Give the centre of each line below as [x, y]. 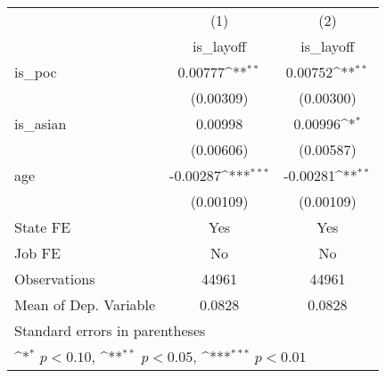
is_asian [41, 123]
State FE [43, 227]
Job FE [37, 253]
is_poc [36, 72]
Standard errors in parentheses [110, 330]
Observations [55, 279]
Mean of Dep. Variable [85, 304]
